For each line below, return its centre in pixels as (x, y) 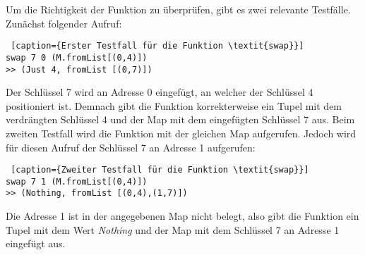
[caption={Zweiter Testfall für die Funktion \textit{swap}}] (160, 170)
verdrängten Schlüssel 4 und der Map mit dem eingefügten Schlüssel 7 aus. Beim (180, 119)
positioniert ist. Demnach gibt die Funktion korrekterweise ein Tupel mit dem (174, 105)
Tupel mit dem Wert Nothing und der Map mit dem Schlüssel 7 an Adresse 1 (173, 229)
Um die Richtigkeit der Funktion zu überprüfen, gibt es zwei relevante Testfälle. (178, 9)
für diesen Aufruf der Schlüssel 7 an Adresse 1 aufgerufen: (131, 147)
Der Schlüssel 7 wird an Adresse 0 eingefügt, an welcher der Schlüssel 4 (160, 92)
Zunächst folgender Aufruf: (64, 23)
